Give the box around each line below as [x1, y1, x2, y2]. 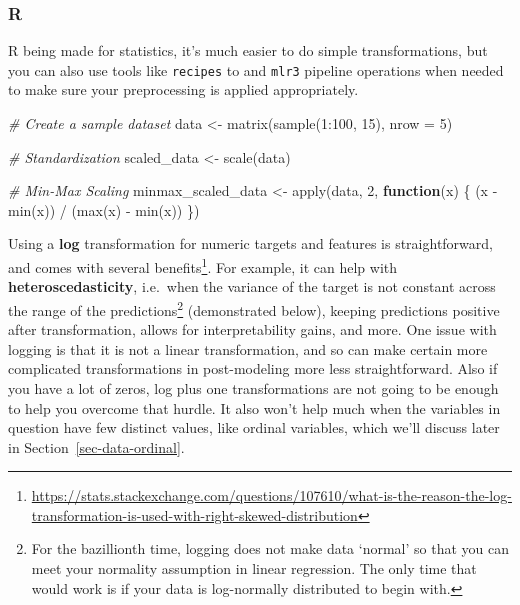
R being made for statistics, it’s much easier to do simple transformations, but [8, 40, 488, 61]
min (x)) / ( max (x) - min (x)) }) [8, 199, 200, 220]
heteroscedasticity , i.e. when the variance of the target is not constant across [8, 276, 496, 297]
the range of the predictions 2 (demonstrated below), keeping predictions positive [8, 296, 500, 320]
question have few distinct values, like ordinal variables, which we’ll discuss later [8, 417, 500, 438]
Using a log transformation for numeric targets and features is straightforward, [8, 233, 493, 254]
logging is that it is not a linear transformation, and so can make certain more [8, 338, 488, 359]
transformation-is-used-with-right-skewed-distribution [31, 504, 358, 525]
